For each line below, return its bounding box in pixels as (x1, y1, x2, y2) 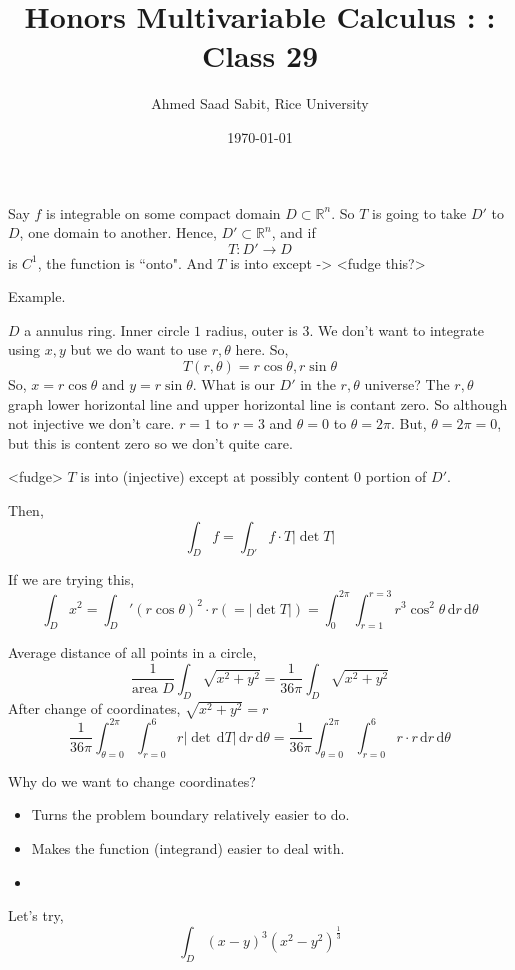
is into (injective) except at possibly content (80, 466, 350, 487)
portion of (365, 466, 427, 487)
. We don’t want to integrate (309, 319, 485, 340)
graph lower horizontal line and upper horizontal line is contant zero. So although (8, 393, 508, 414)
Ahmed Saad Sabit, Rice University (151, 93, 369, 114)
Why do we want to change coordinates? (8, 770, 256, 791)
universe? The (364, 374, 450, 395)
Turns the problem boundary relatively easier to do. (31, 804, 350, 825)
